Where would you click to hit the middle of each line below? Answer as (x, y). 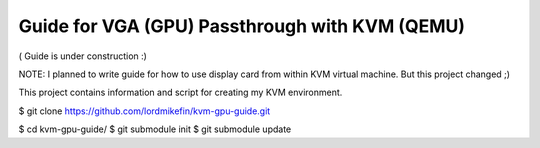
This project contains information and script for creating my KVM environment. (180, 92)
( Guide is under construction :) (82, 56)
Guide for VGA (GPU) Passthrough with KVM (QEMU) (241, 26)
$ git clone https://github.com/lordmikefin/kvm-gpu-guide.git (144, 111)
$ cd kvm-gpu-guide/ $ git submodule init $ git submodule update (155, 129)
